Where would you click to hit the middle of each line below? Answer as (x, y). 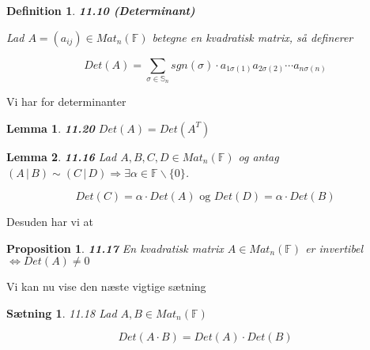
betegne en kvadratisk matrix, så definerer (253, 37)
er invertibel (334, 248)
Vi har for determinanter (66, 102)
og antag (259, 156)
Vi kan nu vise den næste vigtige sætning (106, 286)
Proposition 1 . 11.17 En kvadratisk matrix (115, 248)
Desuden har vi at (50, 222)
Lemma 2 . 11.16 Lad (62, 156)
